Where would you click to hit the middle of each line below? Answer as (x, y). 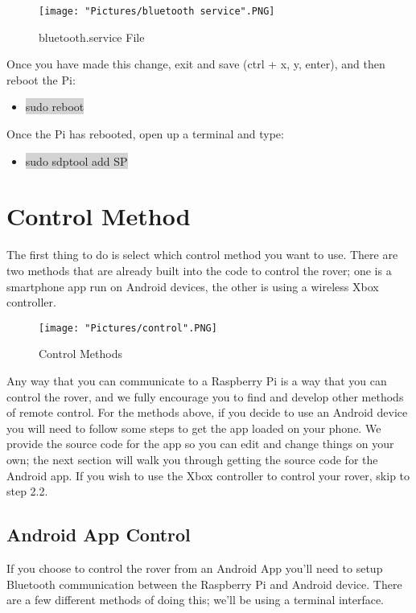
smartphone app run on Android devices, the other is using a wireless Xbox (193, 286)
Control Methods (80, 354)
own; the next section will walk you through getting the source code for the (192, 459)
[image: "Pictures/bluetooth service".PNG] (157, 11)
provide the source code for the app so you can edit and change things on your (200, 444)
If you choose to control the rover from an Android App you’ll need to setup (195, 568)
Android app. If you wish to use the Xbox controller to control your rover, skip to (208, 475)
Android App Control (99, 535)
